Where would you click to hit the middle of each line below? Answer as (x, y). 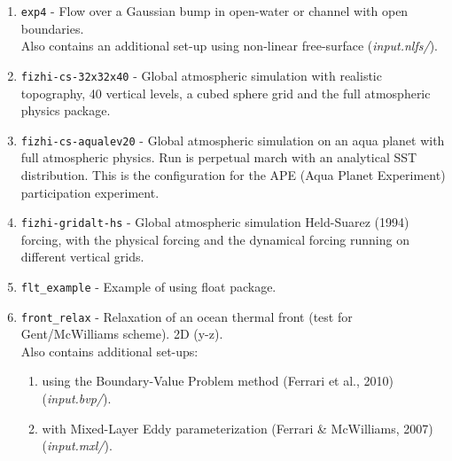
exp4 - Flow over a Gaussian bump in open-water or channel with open (214, 11)
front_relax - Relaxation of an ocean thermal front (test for (187, 316)
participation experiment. (90, 192)
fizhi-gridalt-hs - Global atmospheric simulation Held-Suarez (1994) (215, 222)
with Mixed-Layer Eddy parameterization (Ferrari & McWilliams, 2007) (238, 428)
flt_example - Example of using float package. (148, 286)
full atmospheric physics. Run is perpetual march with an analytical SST (219, 157)
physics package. (66, 110)
